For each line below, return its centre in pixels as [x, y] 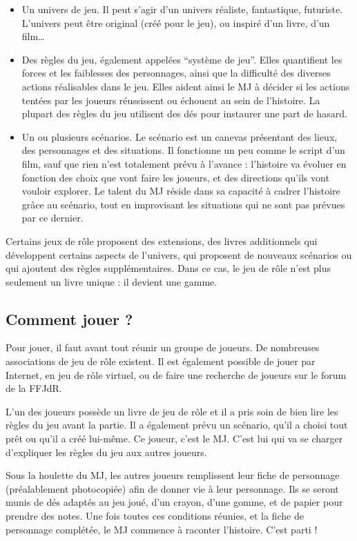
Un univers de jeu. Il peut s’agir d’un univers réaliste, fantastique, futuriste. [182, 9]
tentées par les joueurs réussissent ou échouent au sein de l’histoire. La [171, 100]
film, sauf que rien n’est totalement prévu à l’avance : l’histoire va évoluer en [184, 163]
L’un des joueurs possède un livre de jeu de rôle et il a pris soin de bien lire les [172, 411]
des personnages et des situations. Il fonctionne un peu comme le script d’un [183, 150]
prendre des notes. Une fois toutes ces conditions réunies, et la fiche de [155, 516]
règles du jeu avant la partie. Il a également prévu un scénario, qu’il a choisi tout [177, 425]
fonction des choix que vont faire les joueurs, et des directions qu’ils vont [175, 177]
